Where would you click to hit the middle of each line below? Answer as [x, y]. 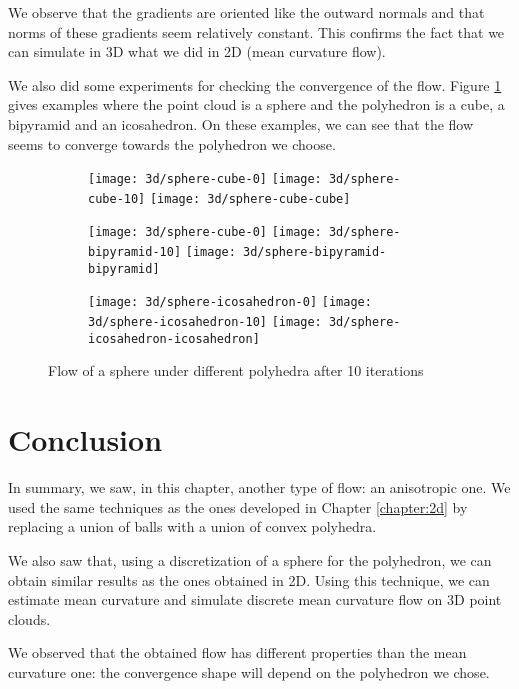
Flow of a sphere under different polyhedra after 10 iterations [236, 370]
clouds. [29, 618]
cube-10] [117, 198]
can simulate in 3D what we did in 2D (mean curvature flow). [197, 51]
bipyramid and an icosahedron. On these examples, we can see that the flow [241, 123]
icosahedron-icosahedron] [174, 338]
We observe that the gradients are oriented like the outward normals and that [246, 12]
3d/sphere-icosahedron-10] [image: [205, 322]
